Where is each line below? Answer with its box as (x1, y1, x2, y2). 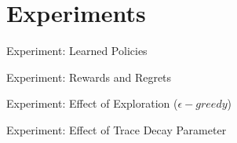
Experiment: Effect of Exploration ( (6, 95, 178, 112)
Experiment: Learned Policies (6, 42, 148, 59)
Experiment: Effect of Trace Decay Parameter (6, 121, 227, 137)
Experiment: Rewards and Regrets (6, 68, 172, 85)
